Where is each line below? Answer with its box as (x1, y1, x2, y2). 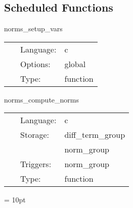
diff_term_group (64, 129, 125, 141)
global (64, 58, 86, 70)
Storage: (20, 129, 49, 141)
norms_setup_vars (4, 23, 63, 34)
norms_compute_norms (4, 94, 79, 105)
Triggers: (20, 158, 52, 170)
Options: (20, 58, 51, 70)
